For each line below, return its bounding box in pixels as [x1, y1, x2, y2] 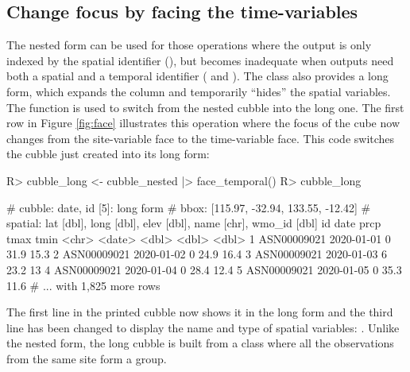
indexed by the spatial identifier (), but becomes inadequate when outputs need [6, 52, 394, 68]
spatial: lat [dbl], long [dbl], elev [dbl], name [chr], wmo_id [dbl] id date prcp [6, 215, 381, 231]
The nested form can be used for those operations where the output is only [6, 37, 372, 53]
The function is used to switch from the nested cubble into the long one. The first [6, 99, 404, 115]
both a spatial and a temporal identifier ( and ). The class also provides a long [6, 68, 389, 84]
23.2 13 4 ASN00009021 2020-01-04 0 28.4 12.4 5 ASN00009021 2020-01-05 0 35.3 [6, 261, 402, 277]
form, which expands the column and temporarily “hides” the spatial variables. [6, 83, 391, 99]
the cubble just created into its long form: [6, 145, 210, 162]
